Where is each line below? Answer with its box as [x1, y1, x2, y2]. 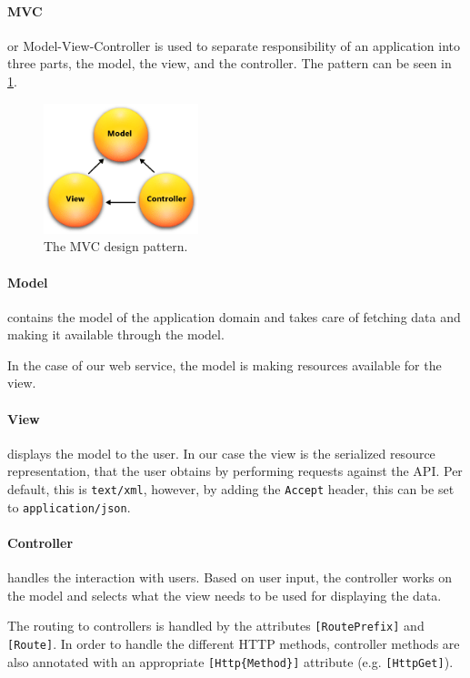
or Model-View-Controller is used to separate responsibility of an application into [7, 35, 460, 55]
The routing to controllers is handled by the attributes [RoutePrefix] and [7, 616, 425, 635]
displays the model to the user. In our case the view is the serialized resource [7, 443, 435, 462]
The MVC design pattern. [44, 237, 188, 256]
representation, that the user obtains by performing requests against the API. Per [7, 461, 463, 481]
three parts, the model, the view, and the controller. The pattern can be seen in [7, 54, 452, 73]
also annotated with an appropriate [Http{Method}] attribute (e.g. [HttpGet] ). [7, 652, 454, 671]
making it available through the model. [7, 325, 225, 344]
